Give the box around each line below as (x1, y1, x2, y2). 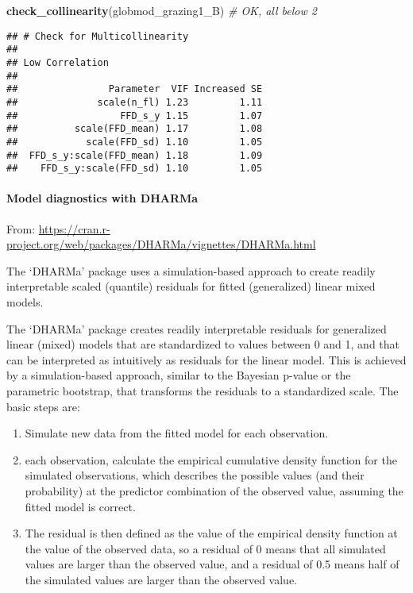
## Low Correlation (6, 56, 109, 68)
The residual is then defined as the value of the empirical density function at (25, 525, 398, 541)
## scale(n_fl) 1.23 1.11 (6, 96, 263, 108)
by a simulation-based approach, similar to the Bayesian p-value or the (6, 367, 351, 383)
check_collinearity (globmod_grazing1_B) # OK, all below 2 (6, 2, 317, 18)
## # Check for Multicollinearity (6, 30, 189, 42)
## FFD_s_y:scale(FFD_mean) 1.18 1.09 (6, 149, 263, 161)
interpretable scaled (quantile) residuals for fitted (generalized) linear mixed (6, 278, 376, 295)
